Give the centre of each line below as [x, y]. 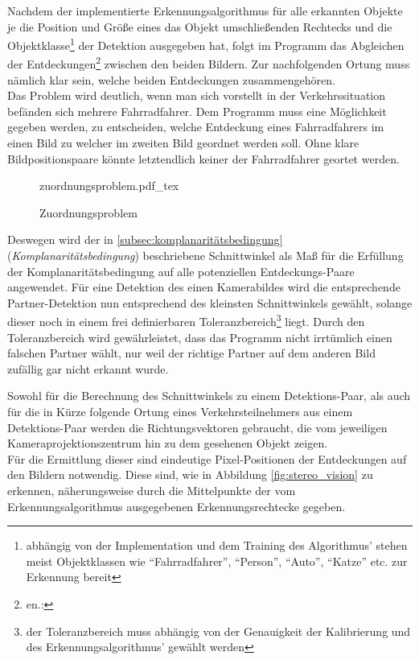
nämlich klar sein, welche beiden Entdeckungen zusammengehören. [171, 79]
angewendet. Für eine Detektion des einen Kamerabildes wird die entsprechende [204, 287]
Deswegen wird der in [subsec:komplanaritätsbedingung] [145, 239]
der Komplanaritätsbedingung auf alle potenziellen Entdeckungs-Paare [181, 271]
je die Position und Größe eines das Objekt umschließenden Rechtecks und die [200, 26]
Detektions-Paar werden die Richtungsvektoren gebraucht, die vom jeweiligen [197, 427]
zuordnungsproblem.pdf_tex [109, 186]
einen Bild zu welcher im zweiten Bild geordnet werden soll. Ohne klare [183, 143]
